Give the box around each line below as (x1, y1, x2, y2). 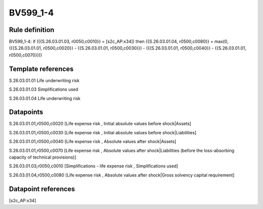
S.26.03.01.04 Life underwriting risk (9, 95, 81, 101)
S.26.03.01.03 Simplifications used (9, 86, 78, 92)
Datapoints (9, 108, 43, 116)
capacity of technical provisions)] (9, 154, 76, 160)
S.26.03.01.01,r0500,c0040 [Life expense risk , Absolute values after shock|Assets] (9, 139, 176, 145)
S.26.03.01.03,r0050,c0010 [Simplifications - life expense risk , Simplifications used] (9, 163, 179, 169)
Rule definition (9, 26, 55, 34)
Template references (9, 64, 74, 73)
